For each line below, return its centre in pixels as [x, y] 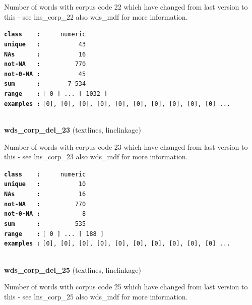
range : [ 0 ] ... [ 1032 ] [56, 94]
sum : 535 [45, 224]
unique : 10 [45, 184]
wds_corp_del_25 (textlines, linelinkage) [73, 269]
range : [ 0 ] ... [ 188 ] [54, 234]
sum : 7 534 [45, 84]
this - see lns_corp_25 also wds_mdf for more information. [96, 296]
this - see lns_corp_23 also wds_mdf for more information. [96, 157]
